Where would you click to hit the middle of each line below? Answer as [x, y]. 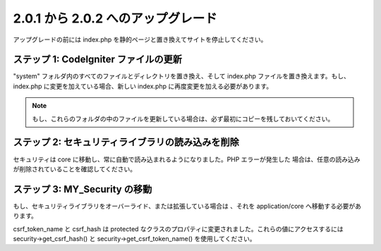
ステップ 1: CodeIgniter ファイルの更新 [98, 60]
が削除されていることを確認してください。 [75, 169]
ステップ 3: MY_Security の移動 [83, 189]
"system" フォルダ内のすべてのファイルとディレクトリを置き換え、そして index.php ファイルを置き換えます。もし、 [182, 76]
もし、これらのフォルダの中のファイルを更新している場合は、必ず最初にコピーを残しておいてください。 [183, 118]
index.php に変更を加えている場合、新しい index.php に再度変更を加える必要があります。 [143, 86]
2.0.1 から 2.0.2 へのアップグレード [115, 18]
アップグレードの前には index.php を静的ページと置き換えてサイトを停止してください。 [140, 39]
